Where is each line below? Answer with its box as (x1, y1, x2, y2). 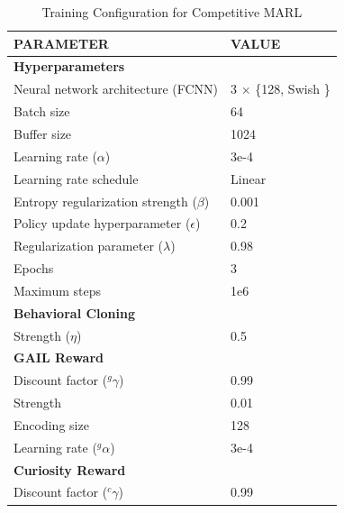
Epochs (14, 259, 54, 278)
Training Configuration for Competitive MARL (41, 3, 303, 21)
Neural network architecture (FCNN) (14, 79, 219, 98)
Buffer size (14, 124, 72, 142)
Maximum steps (14, 280, 101, 299)
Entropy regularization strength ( (14, 191, 197, 210)
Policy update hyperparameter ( (14, 214, 191, 233)
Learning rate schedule (14, 169, 139, 188)
